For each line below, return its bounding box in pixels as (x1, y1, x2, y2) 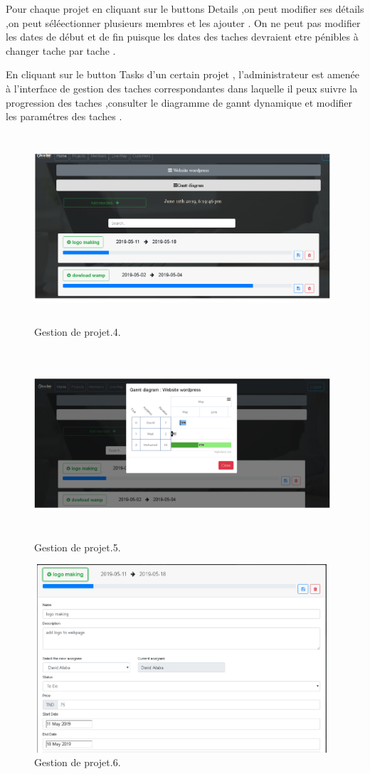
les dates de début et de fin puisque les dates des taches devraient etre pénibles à (6, 29, 359, 44)
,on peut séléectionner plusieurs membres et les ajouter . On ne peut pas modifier (6, 15, 361, 30)
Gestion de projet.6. (34, 755, 121, 770)
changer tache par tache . (6, 43, 116, 58)
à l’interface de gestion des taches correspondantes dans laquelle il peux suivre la (6, 80, 358, 95)
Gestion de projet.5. (34, 539, 121, 554)
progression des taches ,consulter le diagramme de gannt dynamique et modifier (6, 95, 353, 110)
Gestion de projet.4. (34, 324, 121, 339)
